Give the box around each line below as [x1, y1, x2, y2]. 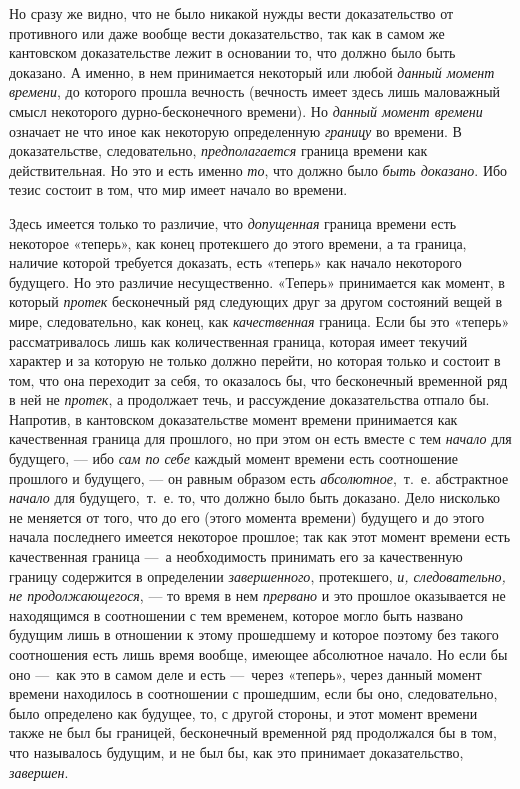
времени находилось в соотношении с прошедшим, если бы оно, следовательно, [9, 683, 498, 704]
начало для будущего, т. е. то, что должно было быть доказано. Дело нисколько [9, 487, 501, 508]
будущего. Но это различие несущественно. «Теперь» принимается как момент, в [9, 271, 505, 292]
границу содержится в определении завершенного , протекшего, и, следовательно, [9, 565, 506, 586]
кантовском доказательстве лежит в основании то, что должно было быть [9, 42, 456, 63]
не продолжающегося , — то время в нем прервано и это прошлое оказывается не [9, 585, 506, 606]
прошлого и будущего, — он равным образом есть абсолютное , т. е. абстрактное [9, 467, 509, 488]
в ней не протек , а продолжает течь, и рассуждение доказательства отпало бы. [9, 389, 490, 410]
